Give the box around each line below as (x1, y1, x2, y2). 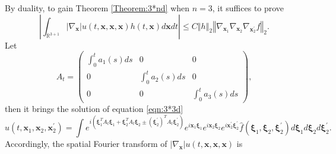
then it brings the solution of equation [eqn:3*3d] (5, 102, 183, 115)
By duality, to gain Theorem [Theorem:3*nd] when (5, 2, 190, 14)
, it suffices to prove (212, 2, 284, 14)
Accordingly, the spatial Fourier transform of (5, 137, 167, 150)
